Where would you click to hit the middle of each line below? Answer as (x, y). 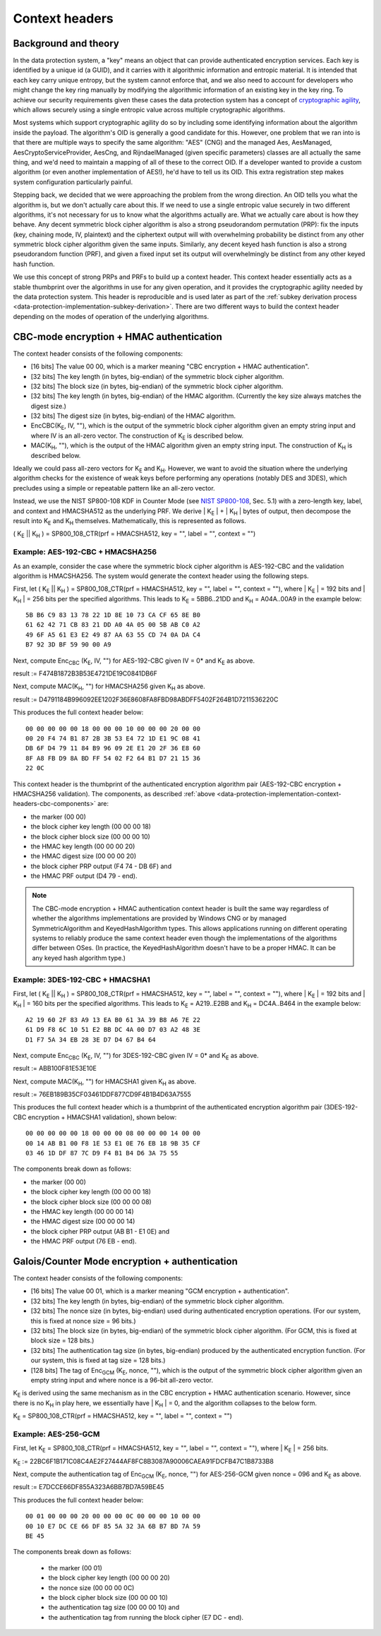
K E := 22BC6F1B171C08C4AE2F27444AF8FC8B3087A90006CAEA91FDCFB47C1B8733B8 (144, 1462)
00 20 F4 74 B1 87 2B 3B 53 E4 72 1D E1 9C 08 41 (113, 738)
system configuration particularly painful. (73, 182)
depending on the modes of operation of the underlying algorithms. (111, 316)
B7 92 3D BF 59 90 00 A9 (68, 645)
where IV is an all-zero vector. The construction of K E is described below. (137, 436)
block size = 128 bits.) (62, 1340)
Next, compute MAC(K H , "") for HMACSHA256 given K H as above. (109, 687)
